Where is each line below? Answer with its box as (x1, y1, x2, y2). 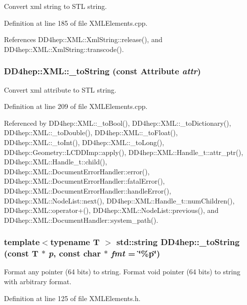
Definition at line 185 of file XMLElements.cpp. (4, 17, 148, 28)
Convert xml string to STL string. (4, 1, 107, 11)
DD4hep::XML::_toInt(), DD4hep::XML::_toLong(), (4, 137, 165, 147)
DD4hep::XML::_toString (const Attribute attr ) (4, 65, 201, 77)
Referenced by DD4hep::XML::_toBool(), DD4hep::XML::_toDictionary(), (4, 117, 231, 128)
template (4, 236, 40, 248)
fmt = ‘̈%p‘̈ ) (111, 247, 161, 259)
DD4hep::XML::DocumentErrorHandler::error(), (4, 166, 150, 176)
